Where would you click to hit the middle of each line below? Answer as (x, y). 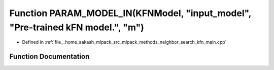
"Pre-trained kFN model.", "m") (77, 27)
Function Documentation (49, 57)
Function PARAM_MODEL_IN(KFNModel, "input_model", (130, 13)
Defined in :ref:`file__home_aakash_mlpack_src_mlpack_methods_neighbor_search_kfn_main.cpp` (124, 42)
